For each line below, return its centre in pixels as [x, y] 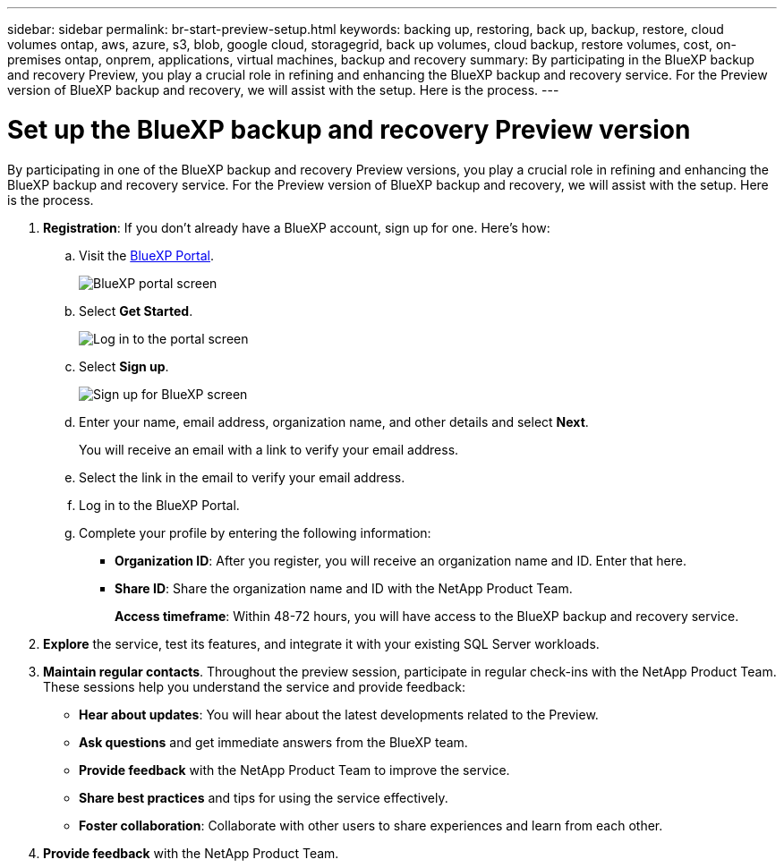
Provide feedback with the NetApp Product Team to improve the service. [294, 770]
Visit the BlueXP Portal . [147, 255]
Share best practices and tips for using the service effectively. [264, 797]
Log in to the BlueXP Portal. [159, 505]
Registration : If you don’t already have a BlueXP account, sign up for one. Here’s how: [297, 227]
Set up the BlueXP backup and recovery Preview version [349, 129]
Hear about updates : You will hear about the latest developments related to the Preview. [339, 714]
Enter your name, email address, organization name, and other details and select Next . [334, 421]
